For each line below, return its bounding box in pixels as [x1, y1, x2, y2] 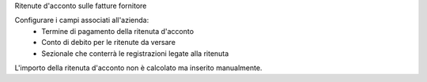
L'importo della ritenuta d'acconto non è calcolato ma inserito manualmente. [14, 63, 263, 73]
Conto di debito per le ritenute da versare [41, 38, 176, 47]
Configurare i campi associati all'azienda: [14, 16, 149, 25]
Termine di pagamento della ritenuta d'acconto [41, 26, 194, 35]
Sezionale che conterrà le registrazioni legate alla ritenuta [41, 48, 229, 58]
